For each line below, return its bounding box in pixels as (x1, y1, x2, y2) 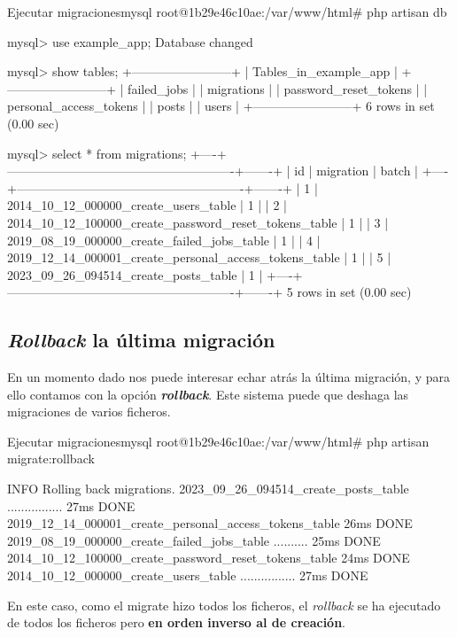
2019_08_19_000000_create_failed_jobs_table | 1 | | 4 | (7, 230, 321, 249)
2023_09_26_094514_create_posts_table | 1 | (7, 265, 263, 284)
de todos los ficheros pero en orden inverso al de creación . (7, 613, 346, 632)
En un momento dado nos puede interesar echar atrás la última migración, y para (7, 368, 450, 386)
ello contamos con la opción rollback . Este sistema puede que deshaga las (7, 385, 409, 403)
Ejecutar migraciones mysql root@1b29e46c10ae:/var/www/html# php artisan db (7, 3, 447, 20)
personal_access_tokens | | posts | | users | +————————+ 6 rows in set (7, 97, 435, 115)
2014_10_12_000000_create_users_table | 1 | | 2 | (7, 196, 287, 214)
